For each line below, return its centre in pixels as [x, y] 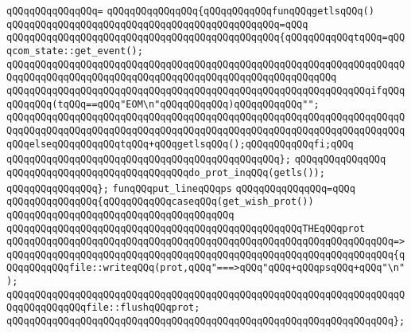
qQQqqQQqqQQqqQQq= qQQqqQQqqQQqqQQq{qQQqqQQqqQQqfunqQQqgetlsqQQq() [190, 11]
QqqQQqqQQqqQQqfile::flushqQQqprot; [103, 308]
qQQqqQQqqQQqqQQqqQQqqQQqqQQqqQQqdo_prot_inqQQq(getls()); [166, 172]
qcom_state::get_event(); [75, 51]
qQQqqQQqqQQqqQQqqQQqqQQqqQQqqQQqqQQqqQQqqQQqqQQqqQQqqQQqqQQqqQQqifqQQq [206, 90]
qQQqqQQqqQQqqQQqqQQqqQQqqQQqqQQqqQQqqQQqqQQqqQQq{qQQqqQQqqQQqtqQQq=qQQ [206, 38]
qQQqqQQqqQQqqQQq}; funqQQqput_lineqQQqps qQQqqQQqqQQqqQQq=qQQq [181, 188]
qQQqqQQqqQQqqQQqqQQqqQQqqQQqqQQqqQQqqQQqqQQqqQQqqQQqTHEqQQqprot [186, 228]
